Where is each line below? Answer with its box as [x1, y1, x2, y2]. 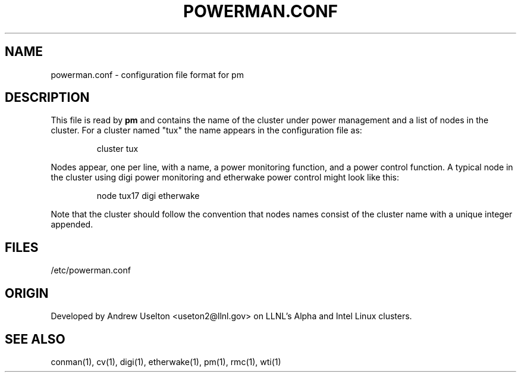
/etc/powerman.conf [51, 265, 131, 276]
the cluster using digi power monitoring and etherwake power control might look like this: [51, 172, 400, 183]
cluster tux [96, 144, 139, 154]
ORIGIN [5, 285, 49, 301]
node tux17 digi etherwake [96, 191, 200, 201]
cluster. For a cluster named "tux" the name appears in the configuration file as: [51, 125, 362, 136]
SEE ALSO [5, 331, 65, 347]
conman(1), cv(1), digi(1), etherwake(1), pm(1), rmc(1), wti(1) [51, 356, 281, 367]
